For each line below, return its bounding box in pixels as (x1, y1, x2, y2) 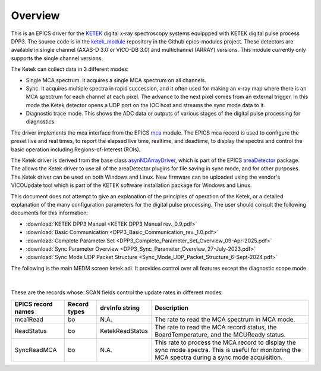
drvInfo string (100, 304, 140, 312)
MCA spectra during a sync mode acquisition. (155, 353, 283, 361)
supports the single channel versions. (11, 54, 103, 62)
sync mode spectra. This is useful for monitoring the (155, 345, 301, 354)
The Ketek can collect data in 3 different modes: (11, 66, 129, 73)
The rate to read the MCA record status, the (155, 323, 277, 331)
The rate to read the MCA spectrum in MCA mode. (155, 315, 295, 323)
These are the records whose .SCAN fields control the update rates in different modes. (11, 289, 224, 296)
